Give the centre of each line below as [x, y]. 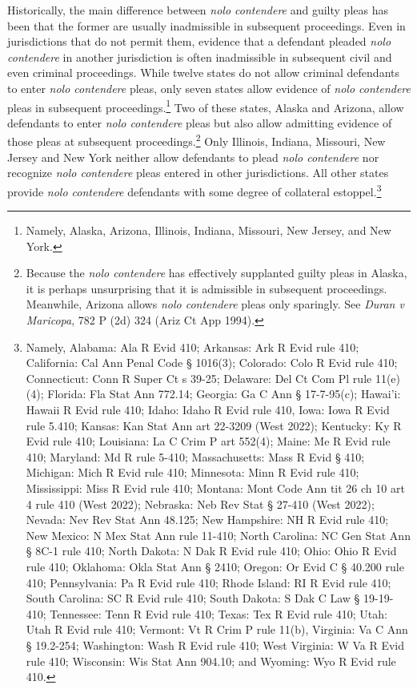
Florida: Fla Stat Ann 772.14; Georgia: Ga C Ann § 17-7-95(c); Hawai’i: [224, 394]
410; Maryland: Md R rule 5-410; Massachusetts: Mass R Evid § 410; [195, 456]
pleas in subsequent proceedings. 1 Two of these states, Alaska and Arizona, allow [206, 106]
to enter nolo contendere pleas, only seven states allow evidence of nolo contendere [209, 88]
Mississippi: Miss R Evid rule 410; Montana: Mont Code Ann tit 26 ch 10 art [215, 488]
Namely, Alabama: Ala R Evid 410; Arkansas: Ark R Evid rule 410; [192, 347]
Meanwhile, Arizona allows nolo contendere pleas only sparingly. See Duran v [215, 304]
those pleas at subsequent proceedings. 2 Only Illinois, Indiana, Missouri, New [196, 140]
